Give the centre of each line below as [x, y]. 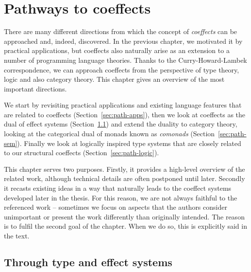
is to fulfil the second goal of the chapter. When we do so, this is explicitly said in [125, 226]
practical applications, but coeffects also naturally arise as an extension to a [117, 50]
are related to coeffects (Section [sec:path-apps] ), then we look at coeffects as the [125, 114]
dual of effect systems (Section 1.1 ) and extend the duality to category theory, [121, 124]
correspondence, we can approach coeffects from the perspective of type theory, [122, 69]
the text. [17, 236]
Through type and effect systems [88, 262]
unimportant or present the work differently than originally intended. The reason [124, 216]
